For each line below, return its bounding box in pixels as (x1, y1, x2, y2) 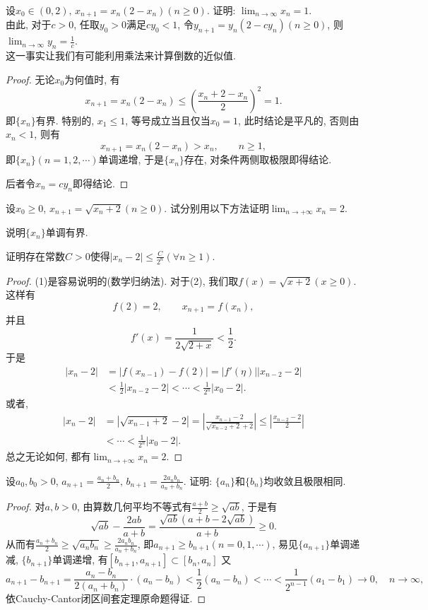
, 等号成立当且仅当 (125, 112, 210, 127)
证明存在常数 (6, 248, 65, 263)
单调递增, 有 (52, 552, 108, 567)
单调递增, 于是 (98, 152, 165, 167)
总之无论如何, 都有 (6, 449, 91, 464)
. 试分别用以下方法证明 (164, 200, 269, 215)
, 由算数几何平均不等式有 (76, 499, 192, 514)
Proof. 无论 (6, 71, 55, 86)
